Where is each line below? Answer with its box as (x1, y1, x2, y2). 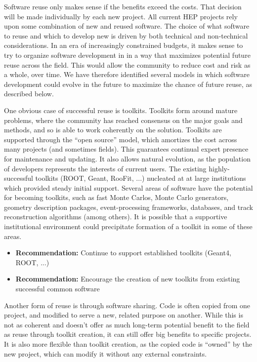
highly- (209, 163, 230, 173)
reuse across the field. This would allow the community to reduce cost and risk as (4, 59, 251, 70)
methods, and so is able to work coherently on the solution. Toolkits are (4, 124, 222, 135)
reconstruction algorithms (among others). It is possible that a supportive (4, 211, 227, 222)
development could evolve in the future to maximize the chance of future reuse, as (4, 79, 252, 89)
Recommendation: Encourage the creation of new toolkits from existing (15, 274, 240, 284)
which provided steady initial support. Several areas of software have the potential (4, 182, 253, 193)
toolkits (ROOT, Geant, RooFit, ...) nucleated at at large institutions (35, 173, 246, 183)
